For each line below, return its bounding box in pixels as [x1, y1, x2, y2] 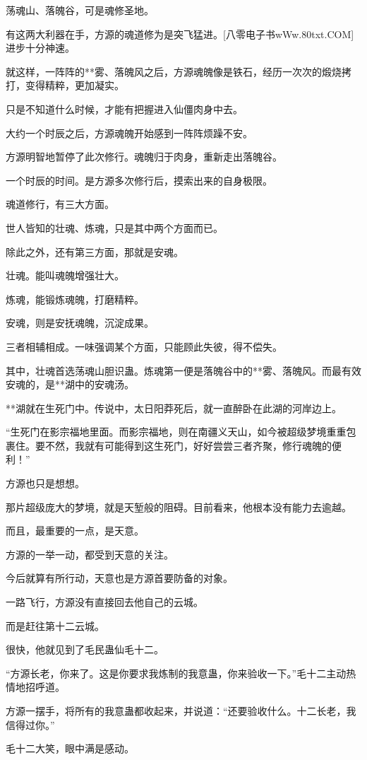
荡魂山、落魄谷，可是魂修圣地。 [6, 3, 154, 17]
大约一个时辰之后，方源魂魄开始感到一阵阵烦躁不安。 [6, 125, 253, 140]
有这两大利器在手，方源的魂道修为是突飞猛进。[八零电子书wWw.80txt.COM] [6, 26, 354, 41]
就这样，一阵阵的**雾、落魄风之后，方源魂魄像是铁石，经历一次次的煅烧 [6, 64, 342, 78]
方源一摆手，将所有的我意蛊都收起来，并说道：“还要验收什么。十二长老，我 [6, 703, 356, 718]
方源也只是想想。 [6, 476, 85, 491]
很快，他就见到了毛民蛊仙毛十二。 [6, 642, 164, 657]
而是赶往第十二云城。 [6, 618, 104, 633]
